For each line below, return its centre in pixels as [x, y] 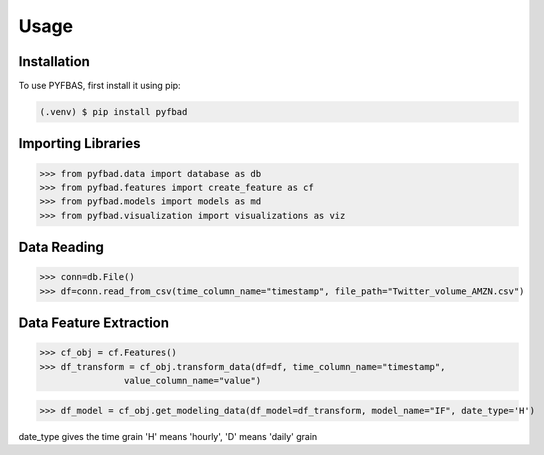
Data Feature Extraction [94, 323]
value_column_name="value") [192, 381]
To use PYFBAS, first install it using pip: [99, 86]
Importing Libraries [79, 143]
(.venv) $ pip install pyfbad [113, 112]
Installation [54, 61]
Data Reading [61, 247]
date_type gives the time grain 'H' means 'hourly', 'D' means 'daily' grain [168, 436]
